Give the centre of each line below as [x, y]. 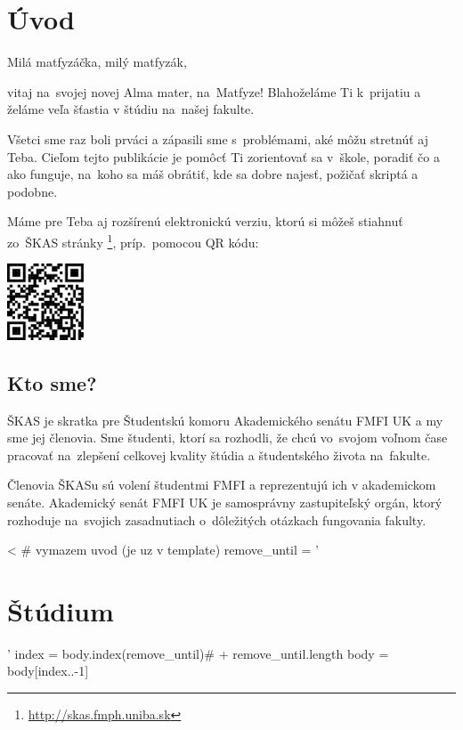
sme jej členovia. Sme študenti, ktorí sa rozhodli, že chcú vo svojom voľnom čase [227, 438]
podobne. [32, 191]
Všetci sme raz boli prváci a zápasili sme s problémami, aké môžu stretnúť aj [218, 138]
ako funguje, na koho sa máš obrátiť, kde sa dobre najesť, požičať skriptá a [213, 174]
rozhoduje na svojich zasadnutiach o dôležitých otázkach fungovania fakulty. [217, 519]
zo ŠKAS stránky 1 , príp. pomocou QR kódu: [133, 240]
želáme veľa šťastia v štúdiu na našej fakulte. [131, 109]
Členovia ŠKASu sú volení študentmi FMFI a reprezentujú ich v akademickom [222, 485]
